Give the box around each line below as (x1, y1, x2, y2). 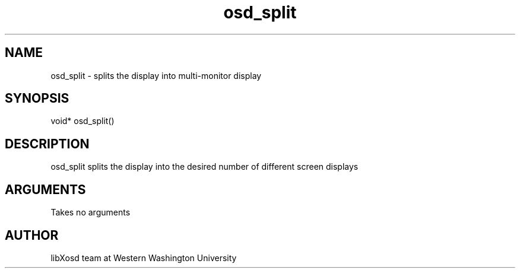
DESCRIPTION (5, 136, 90, 151)
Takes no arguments (50, 207, 131, 218)
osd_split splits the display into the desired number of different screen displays (50, 161, 359, 172)
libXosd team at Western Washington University (50, 252, 237, 263)
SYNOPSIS (5, 91, 69, 106)
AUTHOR (5, 227, 59, 243)
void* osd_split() (50, 116, 115, 126)
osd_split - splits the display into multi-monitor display (50, 70, 262, 81)
